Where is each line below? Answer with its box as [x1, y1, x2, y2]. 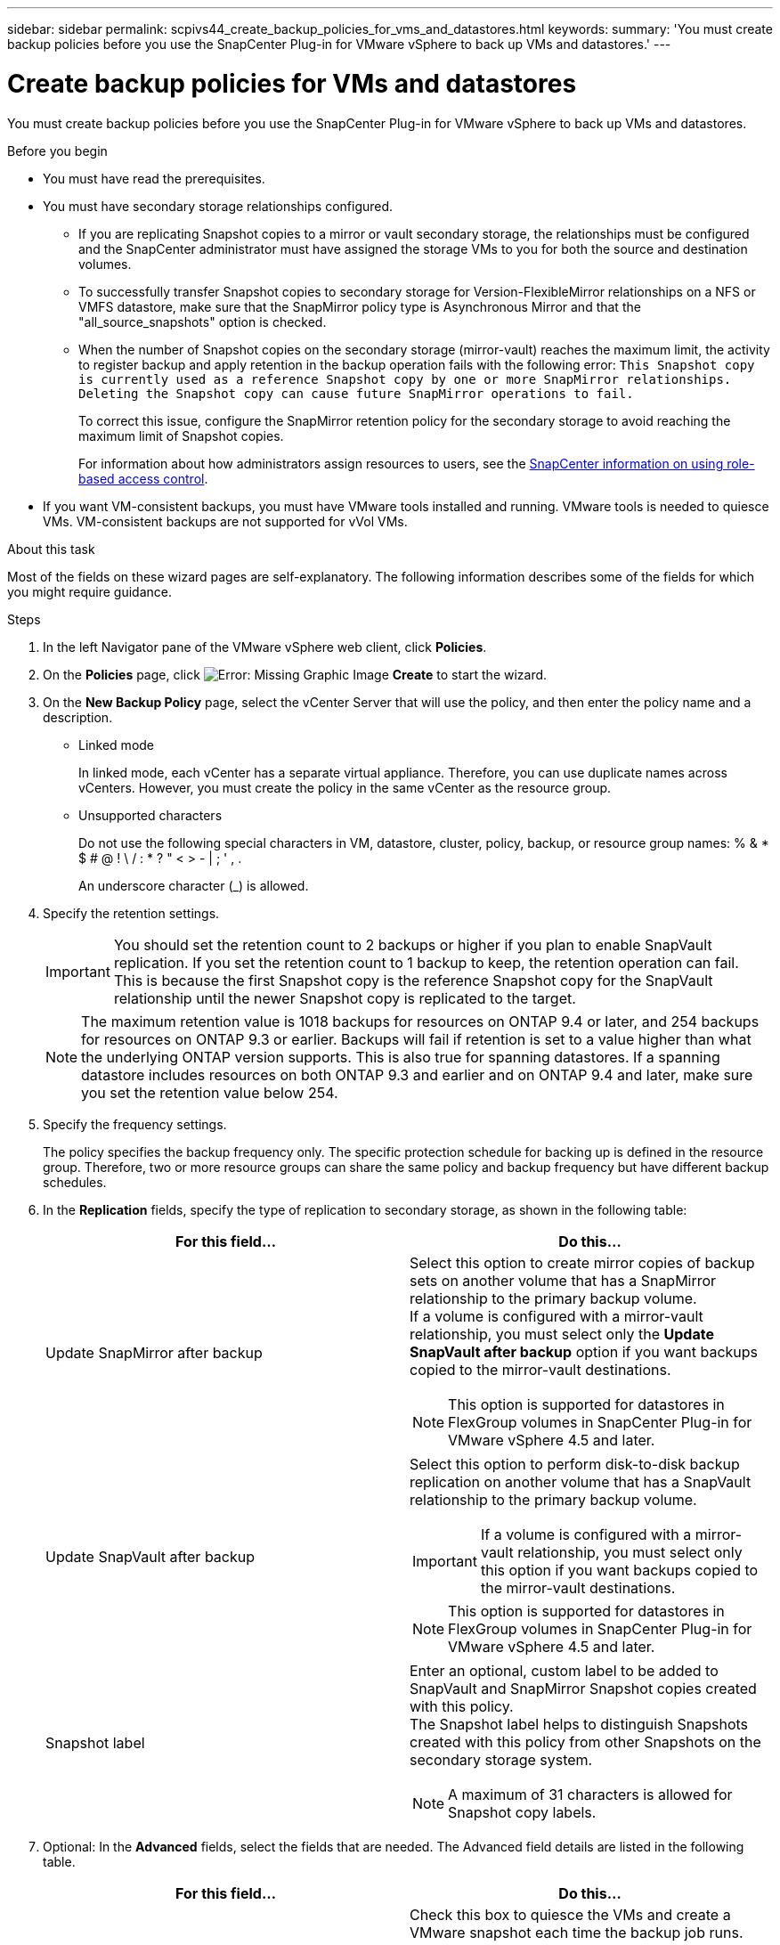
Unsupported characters [78, 807, 223, 823]
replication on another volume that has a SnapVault [410, 1472, 752, 1491]
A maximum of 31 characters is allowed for [448, 1785, 733, 1803]
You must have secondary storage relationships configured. [43, 198, 394, 214]
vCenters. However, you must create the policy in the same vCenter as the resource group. [78, 779, 612, 795]
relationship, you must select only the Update [410, 1324, 714, 1343]
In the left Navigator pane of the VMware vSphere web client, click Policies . [43, 639, 487, 655]
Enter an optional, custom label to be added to [410, 1661, 719, 1680]
